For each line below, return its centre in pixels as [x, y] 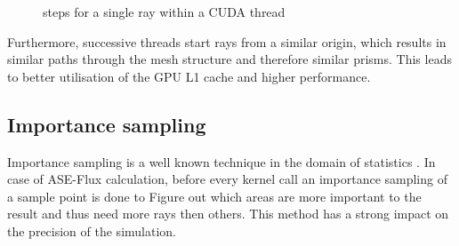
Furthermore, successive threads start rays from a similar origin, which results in [227, 41]
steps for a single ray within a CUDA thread [164, 12]
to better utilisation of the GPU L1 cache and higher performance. [189, 76]
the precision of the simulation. [92, 230]
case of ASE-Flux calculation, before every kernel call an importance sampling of [227, 179]
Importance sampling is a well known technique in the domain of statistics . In [221, 161]
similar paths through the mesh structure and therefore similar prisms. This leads [229, 59]
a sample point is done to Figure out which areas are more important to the [214, 196]
